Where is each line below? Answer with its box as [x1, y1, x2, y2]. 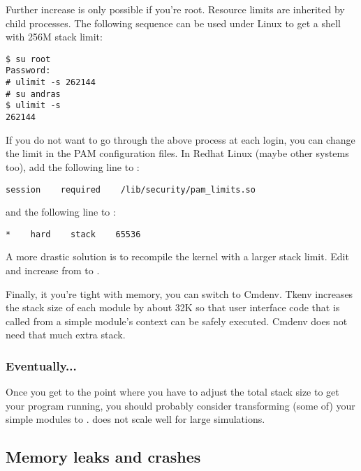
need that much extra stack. [6, 327, 126, 342]
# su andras [6, 89, 61, 99]
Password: [6, 66, 51, 76]
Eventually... [6, 357, 77, 374]
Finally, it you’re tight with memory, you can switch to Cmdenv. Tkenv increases [6, 286, 353, 301]
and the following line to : [6, 204, 116, 219]
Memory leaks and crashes [6, 446, 201, 468]
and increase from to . [6, 263, 100, 277]
